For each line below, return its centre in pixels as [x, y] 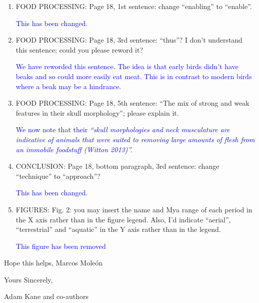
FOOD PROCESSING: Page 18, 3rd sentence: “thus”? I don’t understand [129, 40]
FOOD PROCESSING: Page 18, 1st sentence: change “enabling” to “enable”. [134, 6]
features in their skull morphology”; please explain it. [97, 112]
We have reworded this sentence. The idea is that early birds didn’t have [127, 66]
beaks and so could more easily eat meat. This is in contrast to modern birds [134, 76]
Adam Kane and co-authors [46, 296]
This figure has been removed [61, 246]
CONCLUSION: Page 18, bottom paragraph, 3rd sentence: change [117, 166]
